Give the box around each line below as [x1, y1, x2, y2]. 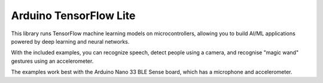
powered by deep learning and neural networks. [11, 38, 130, 45]
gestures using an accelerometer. [11, 57, 94, 64]
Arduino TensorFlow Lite [11, 9, 136, 22]
